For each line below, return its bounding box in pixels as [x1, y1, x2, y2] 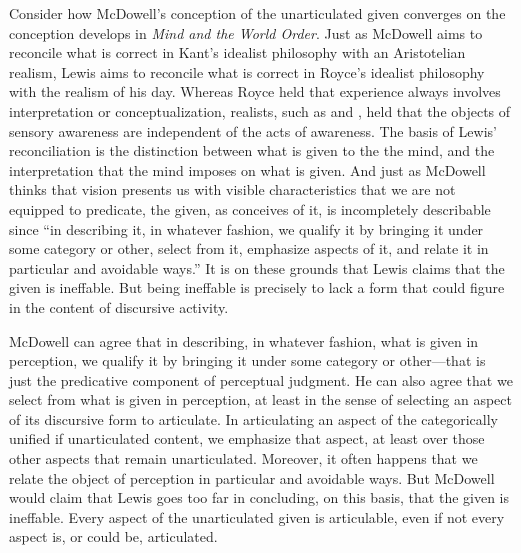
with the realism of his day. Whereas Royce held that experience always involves [9, 81, 501, 102]
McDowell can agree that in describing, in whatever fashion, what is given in [9, 330, 479, 351]
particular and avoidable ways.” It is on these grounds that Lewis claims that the [9, 257, 505, 278]
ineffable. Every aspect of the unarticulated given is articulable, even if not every [9, 506, 505, 527]
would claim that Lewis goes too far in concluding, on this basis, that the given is [9, 487, 510, 508]
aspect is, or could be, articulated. [9, 526, 218, 547]
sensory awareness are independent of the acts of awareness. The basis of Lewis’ [9, 120, 497, 141]
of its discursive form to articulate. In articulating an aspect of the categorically [9, 408, 498, 429]
